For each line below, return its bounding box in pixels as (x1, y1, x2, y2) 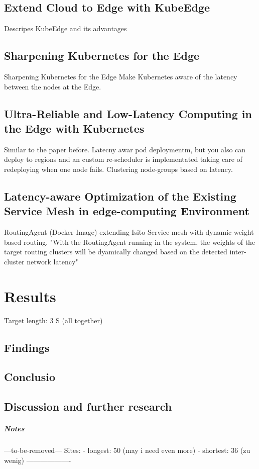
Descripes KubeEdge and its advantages (4, 23, 127, 34)
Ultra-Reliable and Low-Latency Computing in (4, 106, 252, 121)
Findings (4, 339, 50, 355)
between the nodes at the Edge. (4, 81, 101, 91)
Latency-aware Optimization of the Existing (4, 188, 236, 204)
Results (4, 286, 56, 306)
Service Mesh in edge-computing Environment (4, 203, 249, 219)
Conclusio (4, 369, 56, 385)
